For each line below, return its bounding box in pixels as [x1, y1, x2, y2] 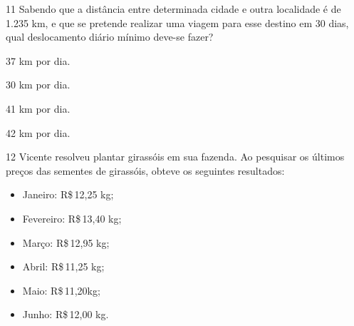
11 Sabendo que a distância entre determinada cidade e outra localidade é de [6, 1, 341, 16]
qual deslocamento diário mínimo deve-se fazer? [6, 29, 214, 44]
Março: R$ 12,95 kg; [22, 235, 110, 250]
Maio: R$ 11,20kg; [22, 282, 100, 297]
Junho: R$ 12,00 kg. [22, 307, 109, 322]
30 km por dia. [6, 77, 71, 92]
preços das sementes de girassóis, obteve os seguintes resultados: [6, 163, 285, 178]
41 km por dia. [6, 101, 71, 116]
